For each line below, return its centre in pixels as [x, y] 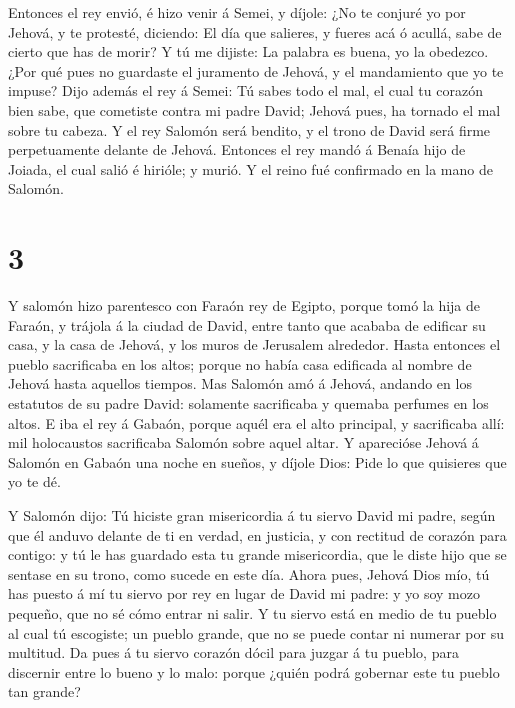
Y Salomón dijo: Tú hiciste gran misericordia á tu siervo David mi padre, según [252, 515]
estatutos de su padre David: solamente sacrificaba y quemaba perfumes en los [248, 403]
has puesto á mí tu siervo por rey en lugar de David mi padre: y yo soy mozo [244, 593]
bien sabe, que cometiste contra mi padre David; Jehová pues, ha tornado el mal [254, 109]
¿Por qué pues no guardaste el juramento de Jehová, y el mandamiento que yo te [256, 70]
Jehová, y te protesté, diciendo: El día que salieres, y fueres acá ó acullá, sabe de [255, 31]
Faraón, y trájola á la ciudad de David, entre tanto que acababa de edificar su [247, 324]
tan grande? [44, 691]
